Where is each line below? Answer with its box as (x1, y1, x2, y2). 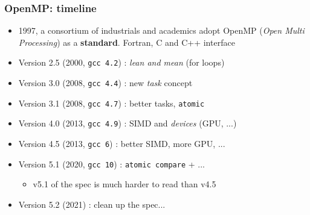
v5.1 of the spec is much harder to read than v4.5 (33, 178, 216, 190)
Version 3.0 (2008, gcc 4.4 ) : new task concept (18, 76, 193, 89)
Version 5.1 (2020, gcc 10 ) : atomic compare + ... (18, 157, 205, 170)
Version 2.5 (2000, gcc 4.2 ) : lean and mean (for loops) (18, 56, 225, 69)
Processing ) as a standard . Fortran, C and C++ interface (18, 36, 235, 48)
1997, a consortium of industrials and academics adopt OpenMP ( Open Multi (18, 24, 305, 37)
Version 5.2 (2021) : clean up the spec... (18, 198, 166, 210)
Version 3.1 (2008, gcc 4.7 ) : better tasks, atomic (18, 96, 205, 109)
